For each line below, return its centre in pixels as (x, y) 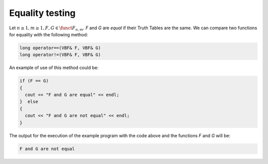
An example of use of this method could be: (54, 68)
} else (29, 102)
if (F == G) (34, 81)
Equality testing (42, 13)
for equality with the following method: (49, 34)
